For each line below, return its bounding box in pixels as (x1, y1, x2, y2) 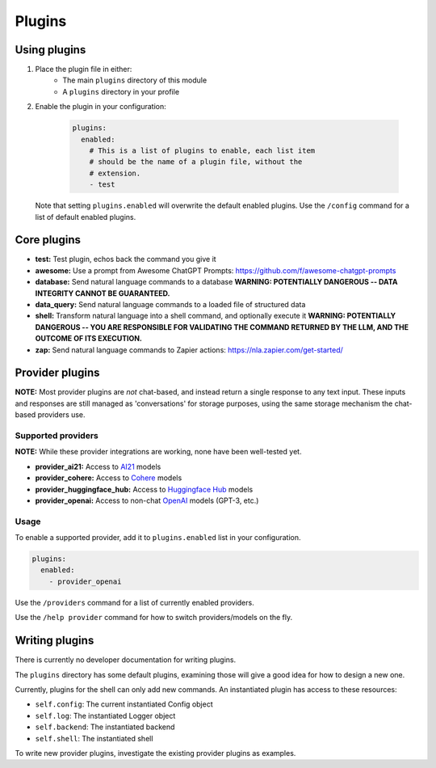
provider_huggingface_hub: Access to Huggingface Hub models (35, 484, 254, 494)
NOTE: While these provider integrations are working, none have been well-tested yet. (15, 447, 302, 457)
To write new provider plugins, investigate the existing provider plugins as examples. (15, 748, 296, 757)
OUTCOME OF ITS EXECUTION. (35, 334, 143, 344)
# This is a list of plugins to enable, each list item (89, 146, 316, 155)
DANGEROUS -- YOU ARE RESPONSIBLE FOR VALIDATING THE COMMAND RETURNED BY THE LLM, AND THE (35, 322, 409, 331)
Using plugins (15, 43, 86, 57)
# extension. (89, 168, 141, 178)
